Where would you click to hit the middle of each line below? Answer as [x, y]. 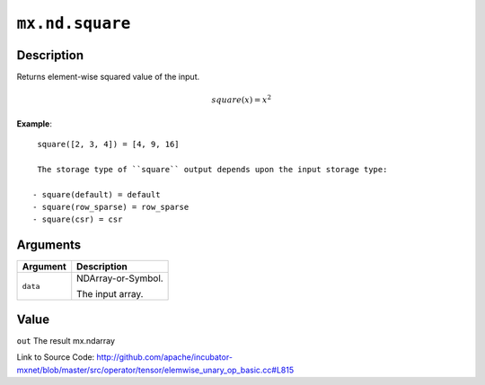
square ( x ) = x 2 [242, 99]
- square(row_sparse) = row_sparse [111, 207]
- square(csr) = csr [78, 219]
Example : [35, 123]
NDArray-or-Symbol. [120, 278]
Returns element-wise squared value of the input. [108, 77]
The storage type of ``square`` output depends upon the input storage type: [212, 169]
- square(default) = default [97, 194]
